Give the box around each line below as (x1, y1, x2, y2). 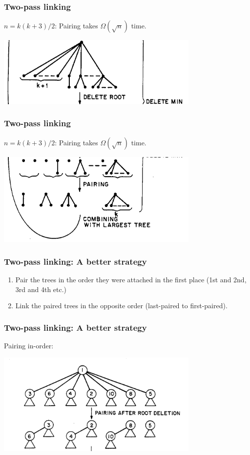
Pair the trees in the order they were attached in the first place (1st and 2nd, (15, 274, 247, 285)
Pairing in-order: (4, 341, 54, 351)
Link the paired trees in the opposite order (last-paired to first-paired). (15, 300, 228, 311)
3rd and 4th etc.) (15, 284, 67, 294)
